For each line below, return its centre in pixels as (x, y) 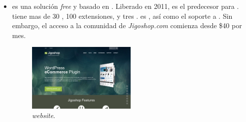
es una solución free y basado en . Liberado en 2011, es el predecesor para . (125, 6)
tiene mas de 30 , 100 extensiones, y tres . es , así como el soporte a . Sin (122, 16)
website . (43, 115)
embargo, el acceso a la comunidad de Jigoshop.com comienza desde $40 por (127, 25)
